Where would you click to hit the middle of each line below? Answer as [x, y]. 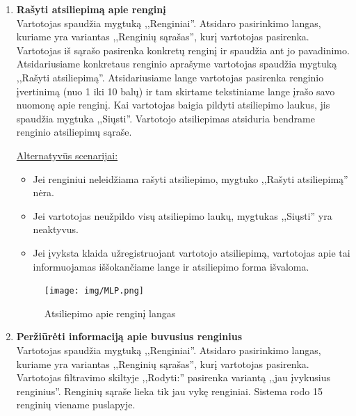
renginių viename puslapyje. [76, 405]
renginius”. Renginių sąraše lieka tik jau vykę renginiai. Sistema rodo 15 [169, 391]
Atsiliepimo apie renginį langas [110, 313]
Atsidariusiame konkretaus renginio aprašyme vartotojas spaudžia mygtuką [177, 64]
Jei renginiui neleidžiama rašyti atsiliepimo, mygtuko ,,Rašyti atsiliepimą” [191, 178]
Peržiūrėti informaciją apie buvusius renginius [129, 336]
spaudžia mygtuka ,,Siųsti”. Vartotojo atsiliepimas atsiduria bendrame [165, 118]
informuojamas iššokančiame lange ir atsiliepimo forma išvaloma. [171, 266]
